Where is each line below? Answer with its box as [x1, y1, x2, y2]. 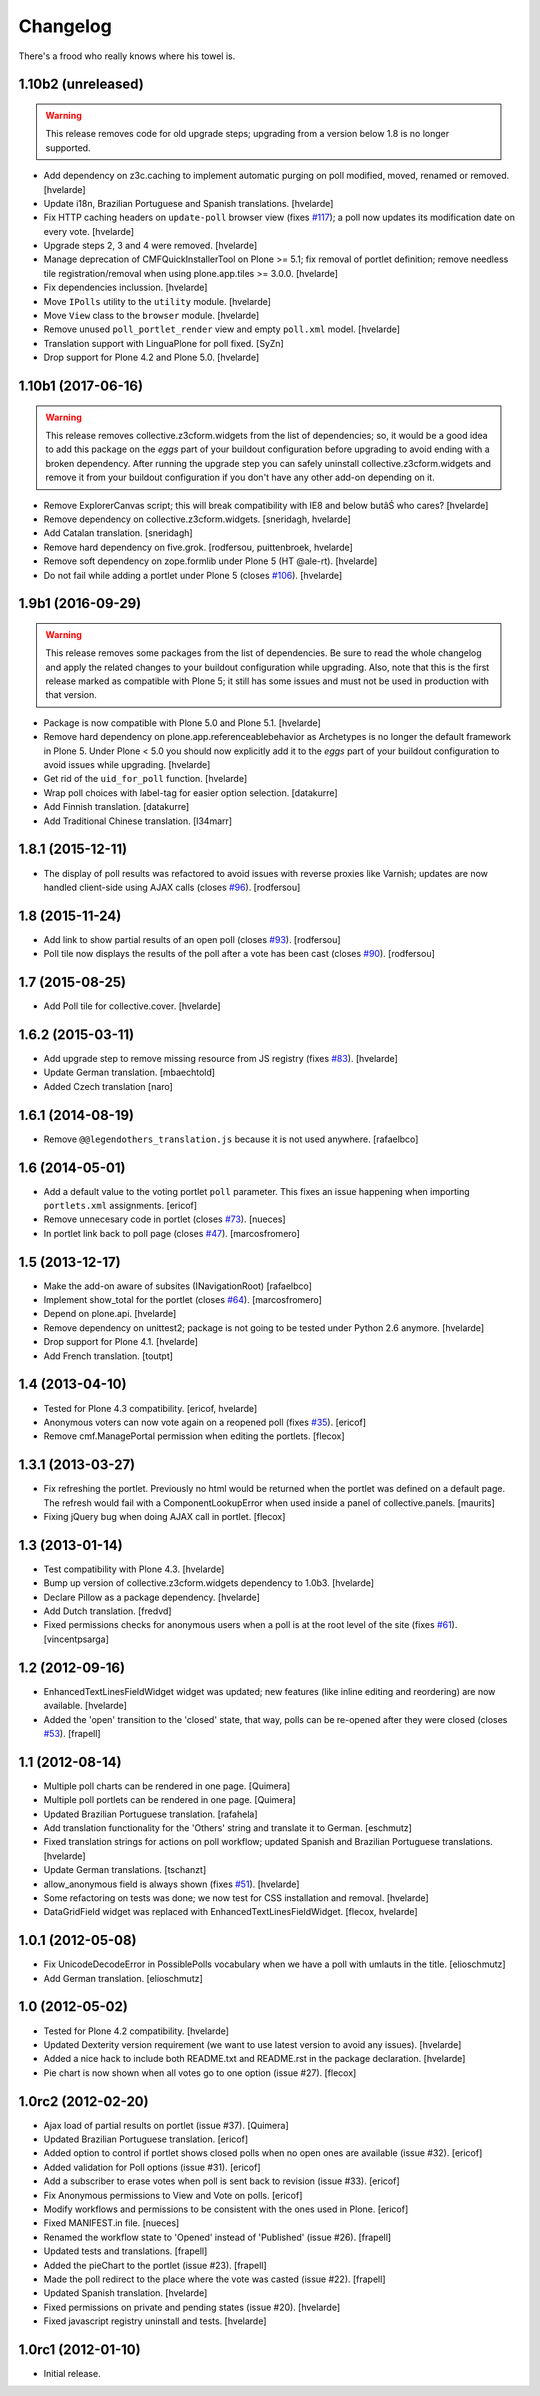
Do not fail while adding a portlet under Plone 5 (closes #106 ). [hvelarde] [43, 569, 343, 581]
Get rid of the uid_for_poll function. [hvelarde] [43, 773, 248, 785]
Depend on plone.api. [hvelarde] [43, 1308, 177, 1320]
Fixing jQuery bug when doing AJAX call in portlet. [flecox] [43, 1511, 286, 1523]
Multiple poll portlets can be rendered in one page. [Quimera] [43, 1794, 297, 1806]
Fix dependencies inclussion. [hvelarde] [43, 281, 208, 294]
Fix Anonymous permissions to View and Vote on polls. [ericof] [43, 2189, 303, 2201]
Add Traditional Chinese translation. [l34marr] [43, 815, 233, 827]
